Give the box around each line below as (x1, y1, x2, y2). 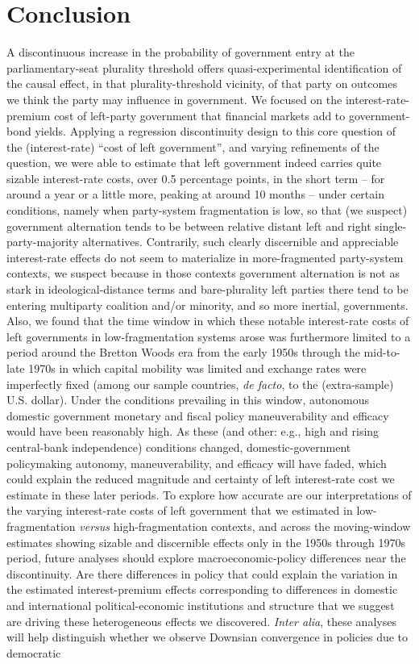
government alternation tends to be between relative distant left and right (6, 217, 371, 234)
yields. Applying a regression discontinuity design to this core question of (35, 123, 396, 140)
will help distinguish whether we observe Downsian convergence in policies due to (6, 629, 409, 645)
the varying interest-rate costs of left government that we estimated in (6, 502, 353, 519)
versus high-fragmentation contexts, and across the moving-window (79, 517, 411, 534)
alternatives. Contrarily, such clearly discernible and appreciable (82, 233, 399, 250)
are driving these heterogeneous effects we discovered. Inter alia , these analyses (6, 612, 396, 629)
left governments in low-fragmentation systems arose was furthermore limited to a (6, 328, 411, 345)
